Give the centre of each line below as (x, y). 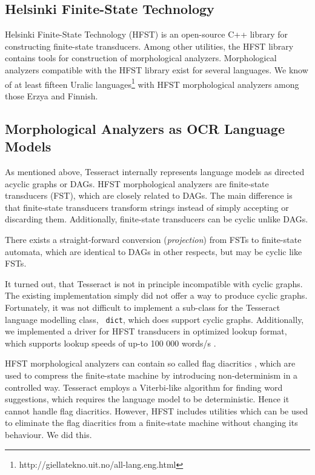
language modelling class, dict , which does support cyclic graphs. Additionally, (154, 319)
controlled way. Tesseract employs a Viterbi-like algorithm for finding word (144, 387)
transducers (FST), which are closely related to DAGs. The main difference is (149, 195)
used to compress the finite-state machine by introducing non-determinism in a (151, 375)
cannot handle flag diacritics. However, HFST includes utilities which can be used (157, 410)
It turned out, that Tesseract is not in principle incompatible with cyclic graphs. (154, 283)
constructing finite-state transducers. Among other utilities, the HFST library (149, 46)
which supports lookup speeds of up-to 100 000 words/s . (111, 343)
